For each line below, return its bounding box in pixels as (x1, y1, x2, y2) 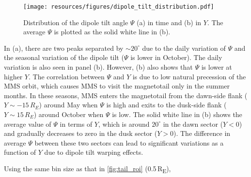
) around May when (39, 100, 98, 110)
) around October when (33, 109, 104, 119)
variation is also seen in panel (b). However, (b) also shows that (4, 62, 193, 72)
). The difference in (173, 128, 231, 138)
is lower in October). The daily (130, 52, 222, 62)
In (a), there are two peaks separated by (4, 43, 124, 53)
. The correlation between (28, 71, 105, 81)
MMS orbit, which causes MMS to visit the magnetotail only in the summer (4, 81, 230, 91)
